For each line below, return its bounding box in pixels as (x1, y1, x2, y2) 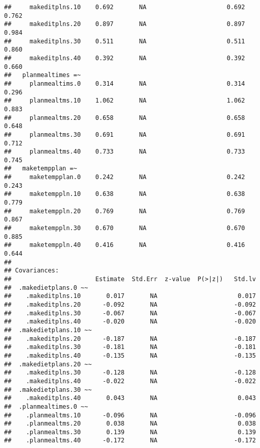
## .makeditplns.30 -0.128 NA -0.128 (4, 369, 256, 377)
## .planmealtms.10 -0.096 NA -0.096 (4, 411, 256, 419)
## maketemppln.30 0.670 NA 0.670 (4, 225, 245, 232)
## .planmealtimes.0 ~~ (4, 403, 88, 410)
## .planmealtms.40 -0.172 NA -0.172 (4, 437, 256, 444)
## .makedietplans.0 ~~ (4, 284, 88, 291)
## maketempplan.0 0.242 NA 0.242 (4, 173, 245, 181)
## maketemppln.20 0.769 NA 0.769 (4, 207, 245, 215)
